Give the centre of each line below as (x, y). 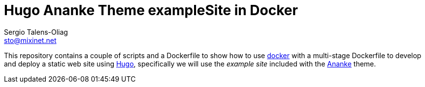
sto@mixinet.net (30, 40)
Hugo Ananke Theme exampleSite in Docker (151, 10)
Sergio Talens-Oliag (36, 32)
